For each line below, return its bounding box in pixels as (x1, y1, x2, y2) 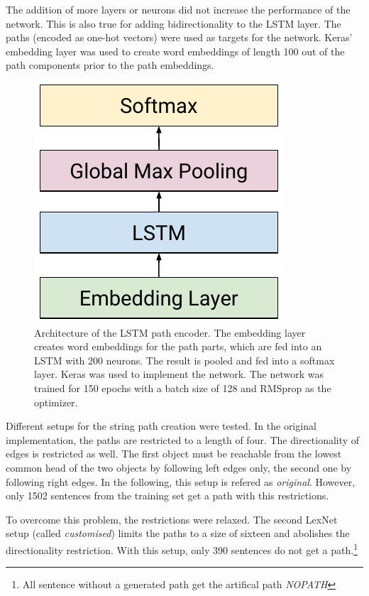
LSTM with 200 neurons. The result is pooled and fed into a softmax (34, 352, 335, 367)
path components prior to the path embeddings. (6, 58, 214, 72)
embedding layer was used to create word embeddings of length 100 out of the (6, 43, 345, 58)
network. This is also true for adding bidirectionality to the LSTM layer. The (6, 16, 341, 31)
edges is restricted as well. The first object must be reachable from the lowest (6, 446, 342, 461)
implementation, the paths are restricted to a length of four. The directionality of (6, 432, 360, 447)
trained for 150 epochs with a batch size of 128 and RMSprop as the (34, 380, 331, 395)
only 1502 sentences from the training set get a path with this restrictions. (6, 488, 329, 503)
